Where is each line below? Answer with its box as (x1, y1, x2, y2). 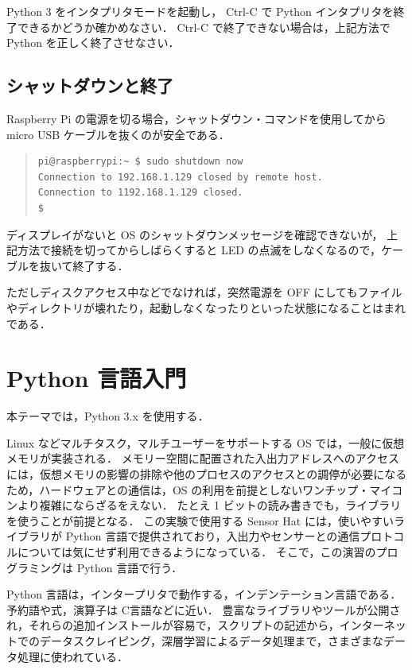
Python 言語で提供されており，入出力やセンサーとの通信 (65, 528, 360, 544)
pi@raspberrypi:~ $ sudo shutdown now (37, 156, 243, 168)
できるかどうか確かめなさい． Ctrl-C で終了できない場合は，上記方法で (17, 18, 391, 35)
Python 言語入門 (6, 362, 187, 394)
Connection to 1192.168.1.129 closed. (37, 187, 243, 199)
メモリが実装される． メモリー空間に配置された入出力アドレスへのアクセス (6, 450, 399, 467)
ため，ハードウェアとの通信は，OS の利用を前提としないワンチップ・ (6, 481, 370, 498)
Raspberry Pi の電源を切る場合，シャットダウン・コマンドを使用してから (6, 110, 387, 126)
